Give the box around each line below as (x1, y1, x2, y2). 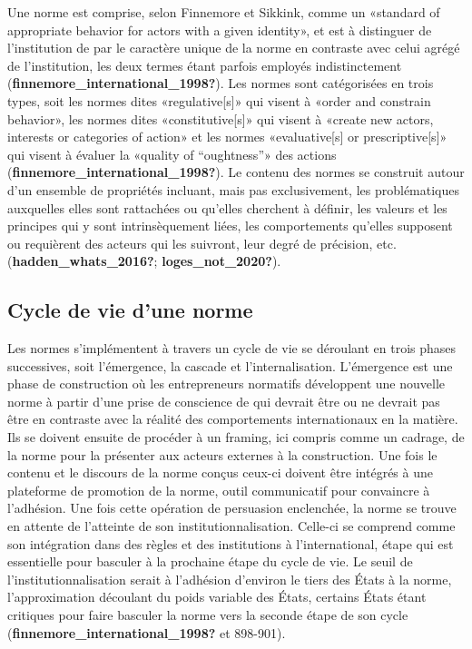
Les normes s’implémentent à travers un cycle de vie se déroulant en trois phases (7, 339, 457, 358)
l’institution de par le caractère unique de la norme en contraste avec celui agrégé (7, 38, 460, 57)
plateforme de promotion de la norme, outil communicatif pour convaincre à (7, 480, 430, 499)
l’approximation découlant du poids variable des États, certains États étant (7, 587, 427, 606)
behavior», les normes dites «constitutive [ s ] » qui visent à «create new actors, (7, 109, 434, 128)
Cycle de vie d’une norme (7, 296, 253, 324)
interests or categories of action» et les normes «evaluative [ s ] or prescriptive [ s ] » (7, 127, 447, 146)
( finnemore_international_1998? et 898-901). (7, 623, 286, 642)
